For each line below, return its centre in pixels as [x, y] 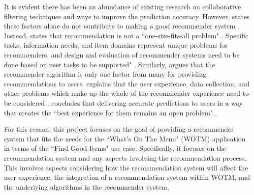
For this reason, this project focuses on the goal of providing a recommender [119, 129]
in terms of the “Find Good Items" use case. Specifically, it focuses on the [115, 148]
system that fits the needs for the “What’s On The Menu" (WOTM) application [125, 138]
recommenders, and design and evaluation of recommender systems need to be [122, 54]
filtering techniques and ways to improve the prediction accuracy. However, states [127, 16]
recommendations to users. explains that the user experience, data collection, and [127, 83]
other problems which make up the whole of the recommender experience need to [127, 93]
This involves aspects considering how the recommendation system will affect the [126, 167]
